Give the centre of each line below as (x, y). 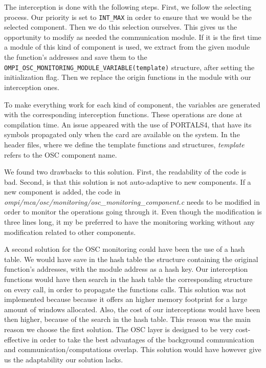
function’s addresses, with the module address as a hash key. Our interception (126, 269)
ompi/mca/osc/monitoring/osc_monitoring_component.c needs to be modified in (132, 201)
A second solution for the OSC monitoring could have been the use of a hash (125, 249)
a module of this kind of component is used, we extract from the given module (127, 47)
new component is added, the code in (62, 192)
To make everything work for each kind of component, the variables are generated (132, 104)
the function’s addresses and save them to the (76, 57)
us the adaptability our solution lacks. (64, 359)
